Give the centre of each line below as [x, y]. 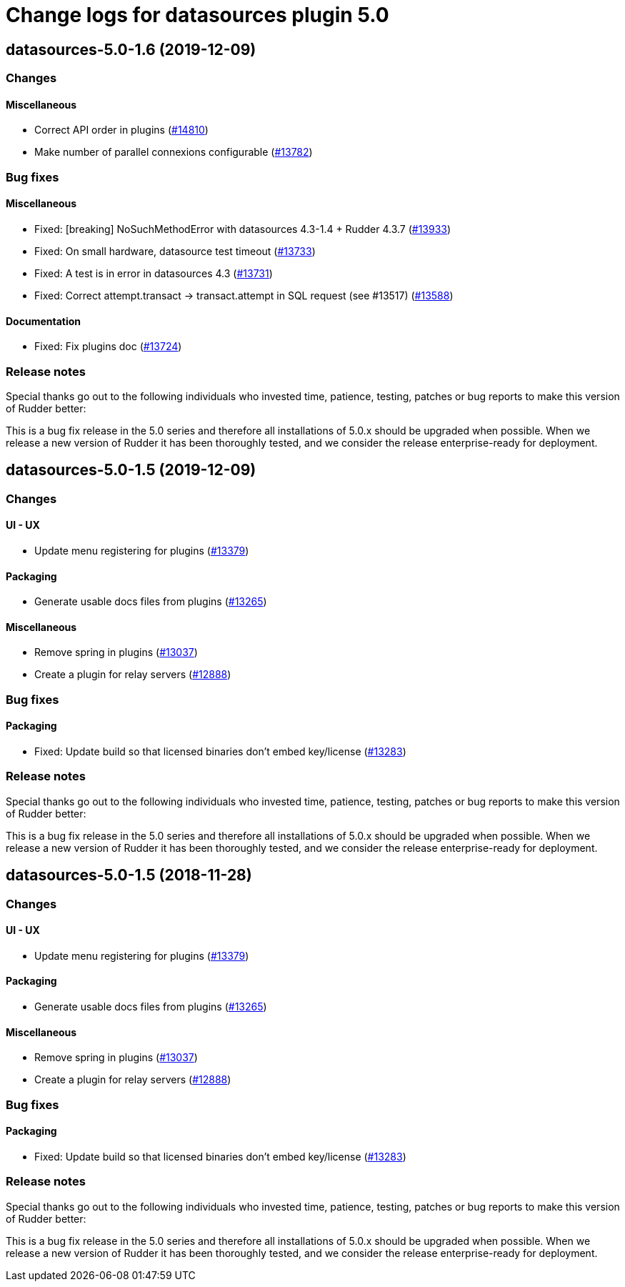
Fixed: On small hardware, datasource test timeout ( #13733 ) [175, 251]
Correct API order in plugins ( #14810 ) [121, 130]
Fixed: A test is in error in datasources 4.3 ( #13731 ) [154, 273]
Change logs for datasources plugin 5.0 [197, 15]
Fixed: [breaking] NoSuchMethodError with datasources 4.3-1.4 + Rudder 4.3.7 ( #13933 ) [243, 229]
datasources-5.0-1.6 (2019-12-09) [131, 49]
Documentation [44, 321]
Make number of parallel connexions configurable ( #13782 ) [174, 152]
